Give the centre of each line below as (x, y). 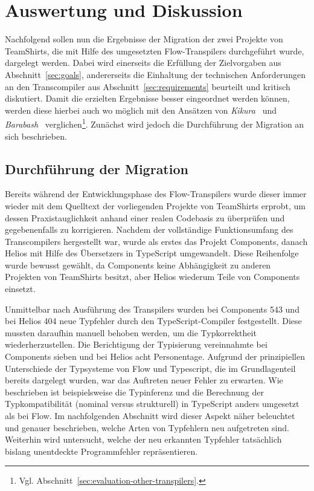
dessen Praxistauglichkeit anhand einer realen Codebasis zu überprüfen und (145, 217)
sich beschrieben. (36, 136)
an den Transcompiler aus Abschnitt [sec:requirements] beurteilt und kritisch (148, 86)
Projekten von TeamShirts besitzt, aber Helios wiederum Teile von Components (152, 277)
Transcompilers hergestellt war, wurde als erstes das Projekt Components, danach (156, 241)
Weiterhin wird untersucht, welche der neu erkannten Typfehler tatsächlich (143, 439)
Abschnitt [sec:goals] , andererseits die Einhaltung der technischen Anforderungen (155, 74)
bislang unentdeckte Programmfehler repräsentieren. (101, 451)
